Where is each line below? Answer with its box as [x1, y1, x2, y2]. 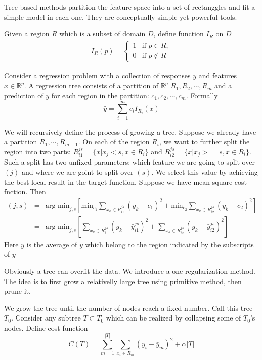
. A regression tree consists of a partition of [24, 80, 159, 91]
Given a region [4, 28, 50, 39]
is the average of [26, 238, 77, 249]
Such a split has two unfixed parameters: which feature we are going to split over [4, 156, 255, 167]
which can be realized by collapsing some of [106, 312, 241, 323]
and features [198, 70, 237, 81]
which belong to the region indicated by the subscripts [85, 238, 254, 249]
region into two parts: [4, 146, 71, 156]
